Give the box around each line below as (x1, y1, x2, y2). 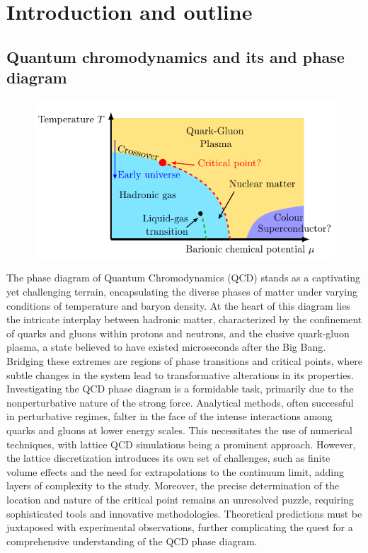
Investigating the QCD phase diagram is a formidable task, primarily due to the (6, 381, 354, 396)
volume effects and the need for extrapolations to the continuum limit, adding (6, 464, 345, 479)
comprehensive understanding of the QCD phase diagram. (6, 533, 258, 548)
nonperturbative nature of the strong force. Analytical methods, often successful (6, 395, 354, 409)
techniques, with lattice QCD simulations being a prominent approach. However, (6, 436, 356, 451)
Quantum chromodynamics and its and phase (6, 45, 345, 67)
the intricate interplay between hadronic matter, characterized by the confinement (6, 312, 362, 327)
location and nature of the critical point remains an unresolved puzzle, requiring (6, 491, 354, 506)
